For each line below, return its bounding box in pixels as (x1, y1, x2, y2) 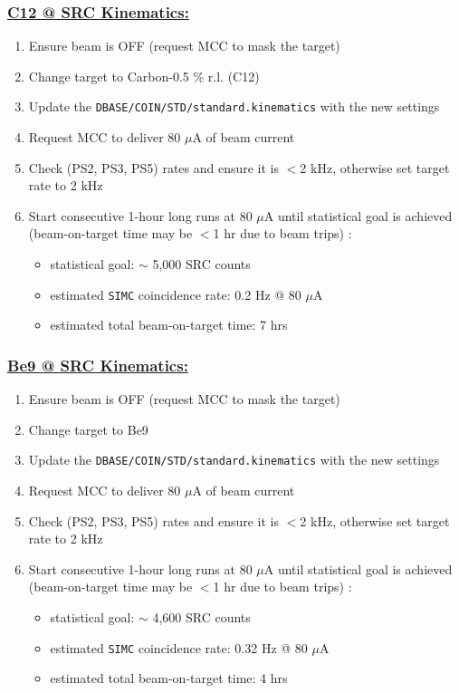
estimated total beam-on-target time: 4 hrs (50, 669, 288, 688)
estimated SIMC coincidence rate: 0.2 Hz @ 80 (50, 284, 301, 303)
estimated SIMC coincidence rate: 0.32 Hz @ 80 (50, 638, 308, 657)
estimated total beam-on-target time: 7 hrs (50, 315, 288, 334)
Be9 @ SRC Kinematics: (7, 353, 188, 376)
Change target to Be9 (28, 419, 148, 438)
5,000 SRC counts (152, 255, 251, 274)
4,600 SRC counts (152, 607, 251, 626)
